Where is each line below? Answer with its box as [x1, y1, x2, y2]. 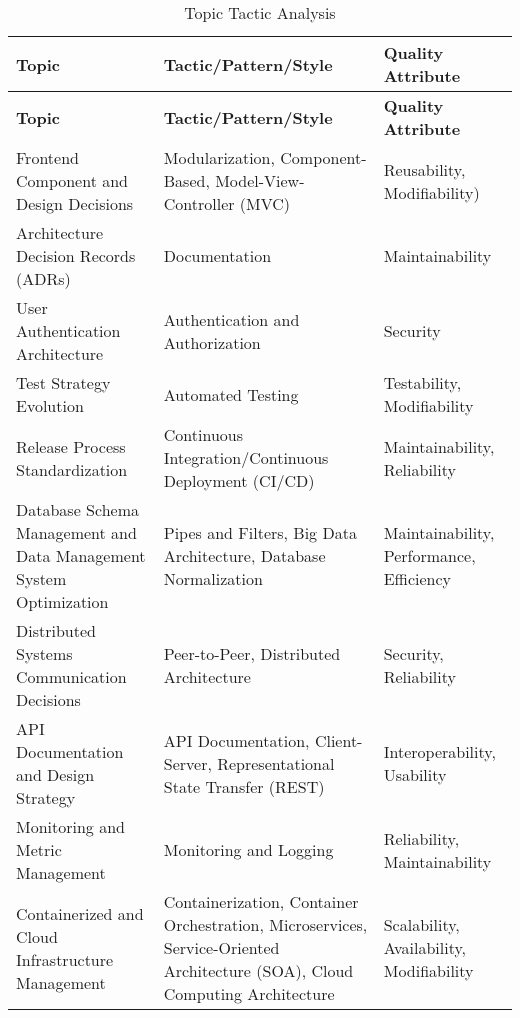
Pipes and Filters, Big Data [163, 521, 357, 544]
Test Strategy [16, 371, 111, 394]
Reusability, [383, 157, 466, 181]
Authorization [163, 330, 261, 354]
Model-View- [215, 169, 305, 192]
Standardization [16, 457, 128, 481]
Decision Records [16, 244, 136, 267]
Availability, [383, 936, 466, 959]
